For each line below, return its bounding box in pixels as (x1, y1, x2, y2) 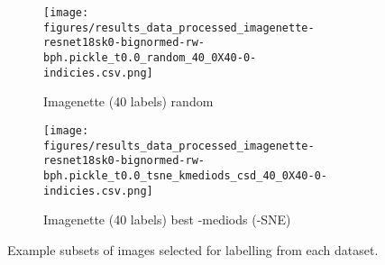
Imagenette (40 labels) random (43, 92, 214, 111)
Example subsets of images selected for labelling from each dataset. (7, 240, 379, 259)
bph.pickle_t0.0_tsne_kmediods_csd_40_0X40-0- (43, 169, 327, 182)
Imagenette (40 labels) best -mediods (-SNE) (43, 210, 291, 229)
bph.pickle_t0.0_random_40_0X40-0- (43, 50, 257, 64)
